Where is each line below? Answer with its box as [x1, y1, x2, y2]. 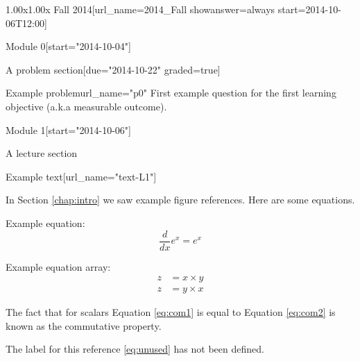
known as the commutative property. [6, 318, 162, 333]
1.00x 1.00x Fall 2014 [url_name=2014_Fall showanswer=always [6, 2, 275, 16]
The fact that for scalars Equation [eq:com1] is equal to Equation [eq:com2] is [6, 305, 336, 319]
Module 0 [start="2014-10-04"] [6, 39, 131, 53]
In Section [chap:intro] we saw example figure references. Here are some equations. [6, 192, 355, 207]
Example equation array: [6, 259, 111, 274]
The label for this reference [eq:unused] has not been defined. [6, 342, 264, 356]
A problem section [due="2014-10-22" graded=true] [6, 62, 221, 76]
